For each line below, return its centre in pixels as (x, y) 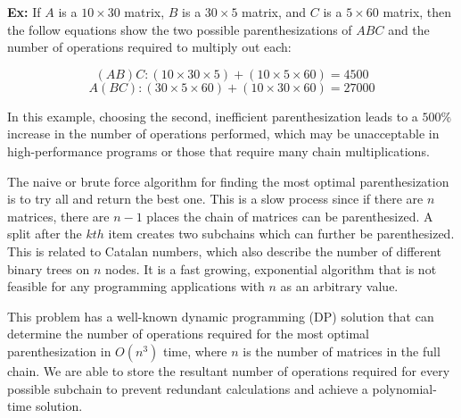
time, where (195, 351)
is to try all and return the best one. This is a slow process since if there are (215, 199)
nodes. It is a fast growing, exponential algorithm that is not (271, 268)
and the (409, 29)
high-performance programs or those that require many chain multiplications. (218, 150)
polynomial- (404, 388)
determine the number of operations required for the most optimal (189, 334)
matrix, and (274, 12)
